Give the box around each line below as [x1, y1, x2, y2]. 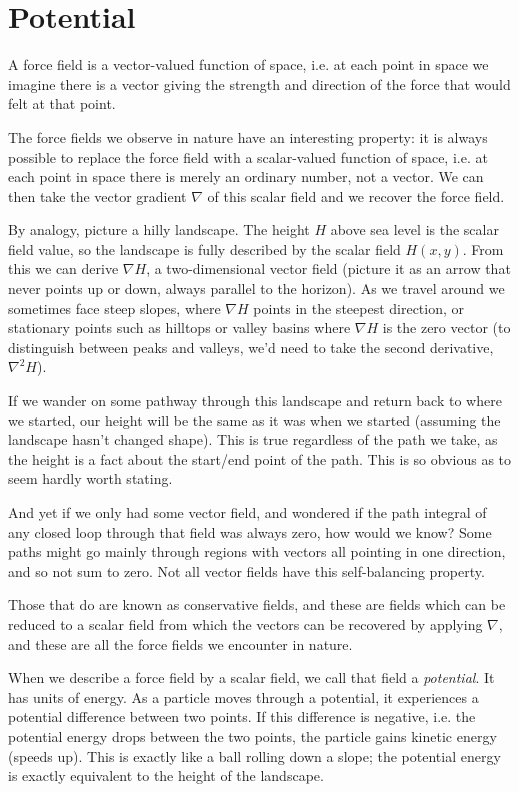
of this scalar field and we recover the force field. [207, 185, 505, 206]
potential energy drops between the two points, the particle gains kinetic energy [8, 725, 497, 746]
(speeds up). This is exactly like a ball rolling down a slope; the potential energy [8, 745, 501, 766]
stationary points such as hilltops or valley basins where [8, 317, 351, 338]
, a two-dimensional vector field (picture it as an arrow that [146, 258, 511, 279]
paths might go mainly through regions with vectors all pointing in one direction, [8, 541, 506, 562]
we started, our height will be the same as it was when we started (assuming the [8, 409, 501, 430]
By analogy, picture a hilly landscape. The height [8, 219, 310, 240]
